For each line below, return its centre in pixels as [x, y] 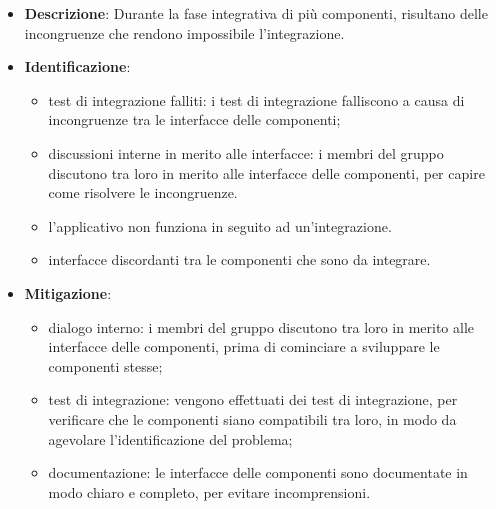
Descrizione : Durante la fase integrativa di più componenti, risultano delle [256, 13]
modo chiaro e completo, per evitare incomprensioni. [209, 491]
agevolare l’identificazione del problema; [170, 438]
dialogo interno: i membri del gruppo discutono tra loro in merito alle [261, 326]
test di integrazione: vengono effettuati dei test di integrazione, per [253, 399]
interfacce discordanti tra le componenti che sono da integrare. [239, 259]
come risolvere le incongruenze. [143, 192]
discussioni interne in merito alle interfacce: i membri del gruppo [246, 152]
